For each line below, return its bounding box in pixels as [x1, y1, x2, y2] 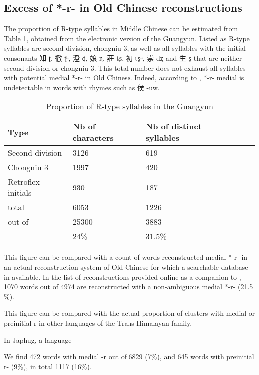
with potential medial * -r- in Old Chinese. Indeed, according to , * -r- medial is [4, 72, 244, 83]
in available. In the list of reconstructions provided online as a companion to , [4, 271, 241, 282]
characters [72, 132, 114, 144]
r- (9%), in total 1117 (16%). [4, 361, 92, 371]
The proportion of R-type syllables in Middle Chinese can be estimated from [4, 23, 238, 34]
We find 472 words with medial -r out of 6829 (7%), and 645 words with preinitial [4, 351, 254, 362]
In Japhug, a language [4, 334, 72, 345]
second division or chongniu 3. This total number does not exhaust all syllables [4, 62, 246, 73]
